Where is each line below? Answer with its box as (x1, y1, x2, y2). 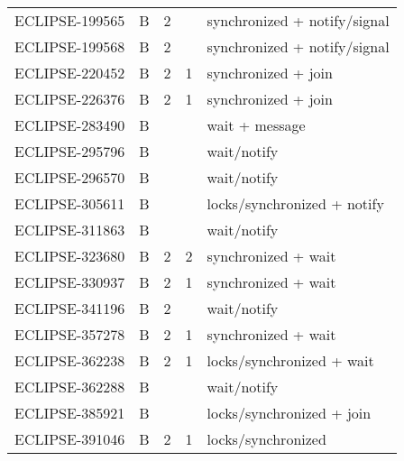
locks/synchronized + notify (207, 193, 384, 214)
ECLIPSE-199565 (14, 10, 125, 31)
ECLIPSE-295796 (14, 141, 125, 161)
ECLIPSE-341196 (14, 298, 125, 318)
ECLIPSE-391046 (14, 429, 125, 449)
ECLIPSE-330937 (14, 272, 125, 292)
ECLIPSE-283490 (14, 115, 125, 135)
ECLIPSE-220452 (14, 62, 125, 83)
